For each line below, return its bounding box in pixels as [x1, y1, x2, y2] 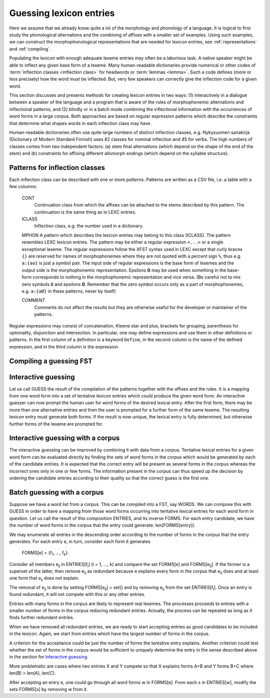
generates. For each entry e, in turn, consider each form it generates [9, 538, 151, 544]
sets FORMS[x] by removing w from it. [9, 686, 88, 692]
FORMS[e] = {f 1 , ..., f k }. [21, 550, 69, 557]
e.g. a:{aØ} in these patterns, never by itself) [21, 288, 116, 294]
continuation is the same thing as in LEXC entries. [34, 209, 136, 215]
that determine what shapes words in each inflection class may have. [9, 120, 152, 126]
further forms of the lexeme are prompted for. [9, 420, 103, 427]
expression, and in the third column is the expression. [9, 343, 119, 349]
